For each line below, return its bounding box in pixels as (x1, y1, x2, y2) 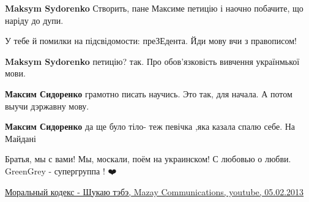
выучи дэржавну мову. (5, 99, 89, 112)
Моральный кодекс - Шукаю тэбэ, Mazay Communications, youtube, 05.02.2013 (5, 185, 304, 198)
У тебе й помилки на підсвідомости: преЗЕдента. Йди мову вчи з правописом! (5, 34, 297, 47)
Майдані (5, 132, 36, 144)
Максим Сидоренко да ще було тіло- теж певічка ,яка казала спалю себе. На (5, 120, 296, 133)
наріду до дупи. (5, 13, 64, 26)
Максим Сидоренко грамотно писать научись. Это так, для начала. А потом (5, 87, 292, 100)
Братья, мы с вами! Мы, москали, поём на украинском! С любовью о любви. (5, 152, 291, 165)
